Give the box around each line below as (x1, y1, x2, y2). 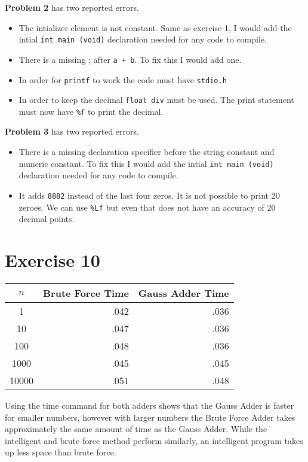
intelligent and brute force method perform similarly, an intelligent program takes (5, 434, 303, 446)
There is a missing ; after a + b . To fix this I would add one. (19, 53, 242, 65)
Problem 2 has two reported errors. (5, 1, 139, 13)
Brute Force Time (43, 285, 129, 300)
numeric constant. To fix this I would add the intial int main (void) (19, 157, 274, 169)
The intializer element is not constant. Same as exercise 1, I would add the (19, 21, 292, 34)
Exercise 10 (5, 248, 100, 272)
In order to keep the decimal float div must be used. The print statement (19, 93, 294, 106)
